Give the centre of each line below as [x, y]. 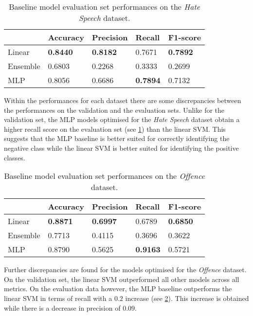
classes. [15, 157]
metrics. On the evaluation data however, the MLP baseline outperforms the [118, 289]
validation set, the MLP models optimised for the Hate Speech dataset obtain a [122, 119]
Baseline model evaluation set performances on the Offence [104, 176]
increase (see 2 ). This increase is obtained [187, 298]
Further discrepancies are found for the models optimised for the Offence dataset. [125, 270]
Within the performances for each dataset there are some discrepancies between [123, 100]
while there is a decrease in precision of [62, 307]
